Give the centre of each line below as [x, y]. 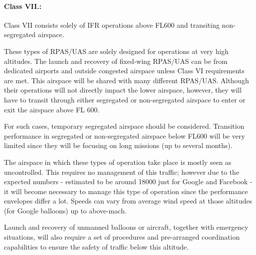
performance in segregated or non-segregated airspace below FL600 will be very [125, 135]
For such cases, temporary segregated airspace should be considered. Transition [124, 126]
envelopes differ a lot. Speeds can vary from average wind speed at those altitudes [128, 201]
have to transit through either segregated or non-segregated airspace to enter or [125, 99]
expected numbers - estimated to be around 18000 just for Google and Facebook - [128, 181]
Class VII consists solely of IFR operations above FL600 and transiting [112, 25]
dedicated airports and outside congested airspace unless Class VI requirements [124, 71]
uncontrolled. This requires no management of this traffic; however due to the [122, 172]
